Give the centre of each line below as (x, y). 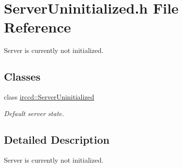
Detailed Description (57, 139)
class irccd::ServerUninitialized (49, 97)
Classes (22, 76)
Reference (38, 27)
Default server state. (34, 113)
